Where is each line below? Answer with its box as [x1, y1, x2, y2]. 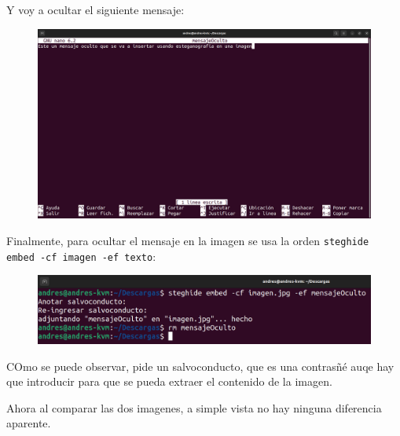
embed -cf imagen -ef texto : [6, 247, 156, 264]
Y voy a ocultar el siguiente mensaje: [6, 2, 185, 17]
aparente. [6, 415, 51, 431]
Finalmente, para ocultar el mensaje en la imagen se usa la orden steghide [6, 233, 369, 248]
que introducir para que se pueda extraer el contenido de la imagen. [6, 373, 332, 390]
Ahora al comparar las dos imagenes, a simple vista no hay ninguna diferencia [6, 399, 382, 416]
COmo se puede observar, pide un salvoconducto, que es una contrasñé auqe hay [6, 357, 394, 374]
